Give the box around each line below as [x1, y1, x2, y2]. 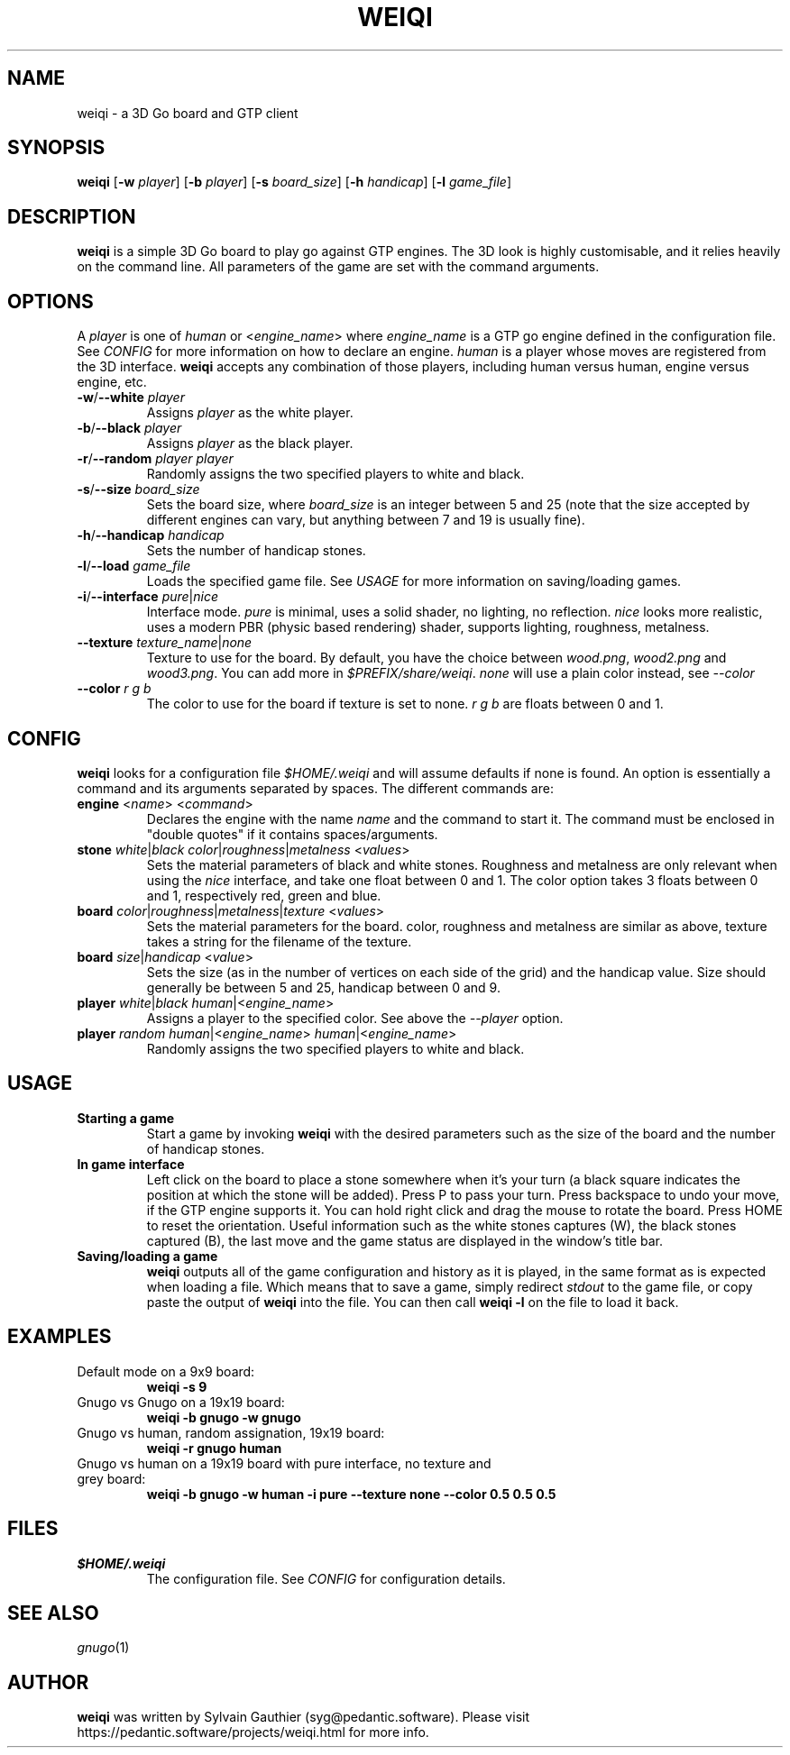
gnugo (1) [77, 1640, 130, 1656]
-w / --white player [77, 389, 185, 406]
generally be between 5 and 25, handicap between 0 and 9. [146, 979, 501, 995]
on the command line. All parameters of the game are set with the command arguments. [77, 259, 600, 275]
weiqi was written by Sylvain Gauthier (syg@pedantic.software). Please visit [77, 1709, 529, 1725]
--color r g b [77, 681, 152, 697]
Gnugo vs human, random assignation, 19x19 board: [77, 1424, 385, 1440]
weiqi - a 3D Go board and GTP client [77, 105, 299, 121]
